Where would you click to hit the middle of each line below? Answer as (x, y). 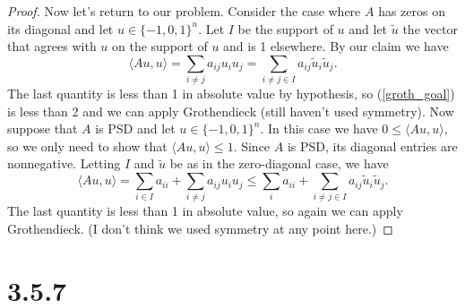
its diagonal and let (60, 28)
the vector (430, 28)
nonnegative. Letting (64, 163)
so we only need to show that (87, 145)
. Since (252, 145)
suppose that (43, 128)
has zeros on (412, 11)
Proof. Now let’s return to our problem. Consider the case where (184, 11)
